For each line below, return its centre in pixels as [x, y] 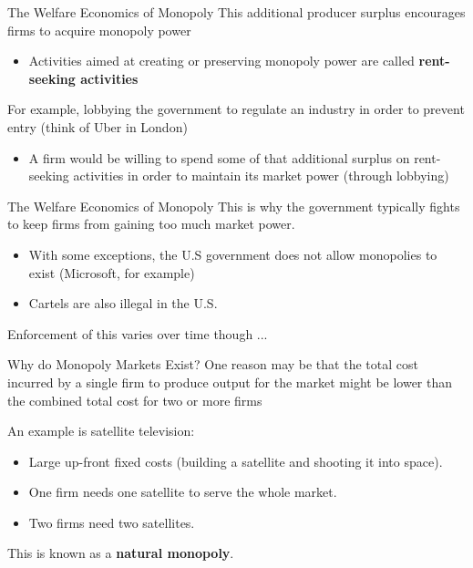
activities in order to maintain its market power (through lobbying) [261, 176]
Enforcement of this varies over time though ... [138, 333]
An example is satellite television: [101, 431]
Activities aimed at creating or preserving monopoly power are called [221, 61]
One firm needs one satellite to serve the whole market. [183, 492]
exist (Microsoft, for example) [112, 272]
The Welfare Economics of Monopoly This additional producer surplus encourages [236, 12]
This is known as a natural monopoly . [121, 553]
